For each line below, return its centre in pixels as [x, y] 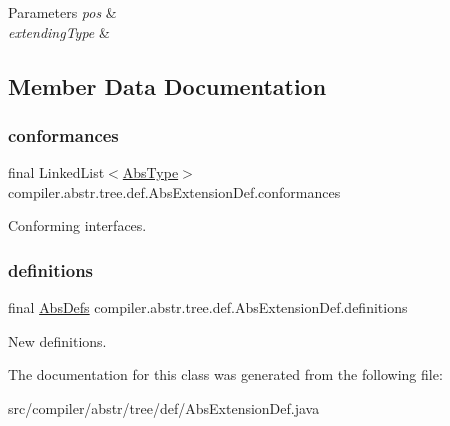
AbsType [150, 172]
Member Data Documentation [167, 85]
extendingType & [59, 31]
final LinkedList [56, 172]
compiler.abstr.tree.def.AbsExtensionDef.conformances [174, 191]
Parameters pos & [62, 12]
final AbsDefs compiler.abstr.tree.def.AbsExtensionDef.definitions [208, 307]
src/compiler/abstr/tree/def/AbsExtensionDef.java [164, 407]
